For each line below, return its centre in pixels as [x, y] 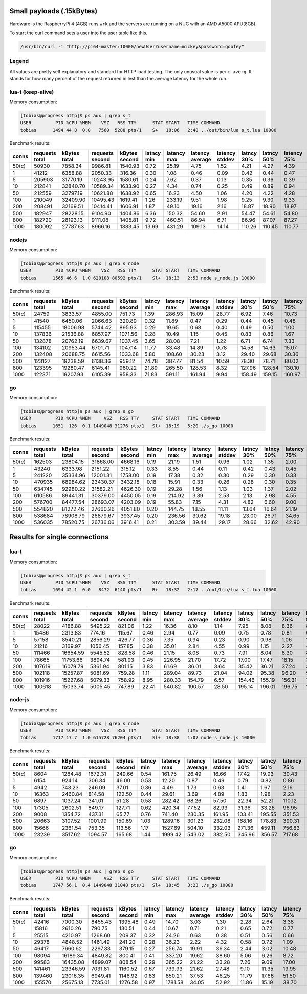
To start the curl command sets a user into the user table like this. [79, 33]
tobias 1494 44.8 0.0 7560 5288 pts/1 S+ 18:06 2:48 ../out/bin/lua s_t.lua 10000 [148, 130]
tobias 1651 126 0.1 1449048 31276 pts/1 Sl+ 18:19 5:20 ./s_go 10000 [127, 426]
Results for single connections [59, 537]
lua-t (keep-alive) [32, 92]
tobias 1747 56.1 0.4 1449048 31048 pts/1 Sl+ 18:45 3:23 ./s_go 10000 [127, 885]
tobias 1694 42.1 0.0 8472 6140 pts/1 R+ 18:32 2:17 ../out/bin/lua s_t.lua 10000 [148, 590]
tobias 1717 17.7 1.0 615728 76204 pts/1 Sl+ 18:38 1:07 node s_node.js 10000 [138, 738]
